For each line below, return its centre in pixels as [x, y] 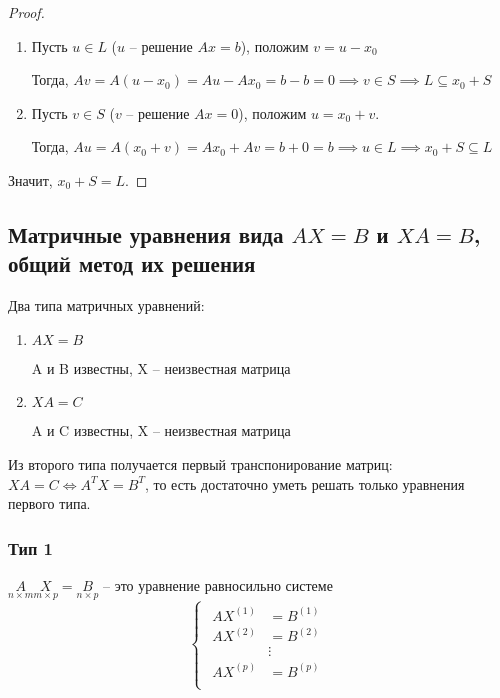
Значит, [30, 179]
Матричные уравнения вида [146, 233]
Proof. [26, 12]
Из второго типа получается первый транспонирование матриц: [200, 463]
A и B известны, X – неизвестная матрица [161, 367]
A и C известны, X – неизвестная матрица [161, 430]
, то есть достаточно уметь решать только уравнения [304, 483]
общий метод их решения [132, 263]
